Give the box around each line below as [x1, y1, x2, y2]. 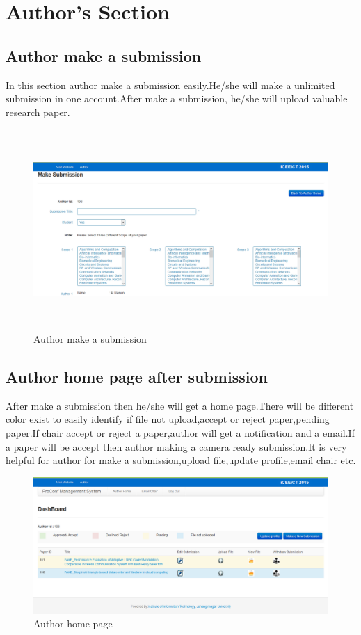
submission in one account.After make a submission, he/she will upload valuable [6, 91, 348, 106]
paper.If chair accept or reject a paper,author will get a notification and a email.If [6, 425, 355, 440]
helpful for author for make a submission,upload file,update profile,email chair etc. [6, 453, 356, 467]
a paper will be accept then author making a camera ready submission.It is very [6, 439, 347, 453]
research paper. [6, 104, 70, 119]
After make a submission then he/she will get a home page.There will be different [6, 398, 354, 412]
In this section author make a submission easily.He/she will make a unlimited [6, 77, 335, 92]
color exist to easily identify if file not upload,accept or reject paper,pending [6, 412, 330, 426]
